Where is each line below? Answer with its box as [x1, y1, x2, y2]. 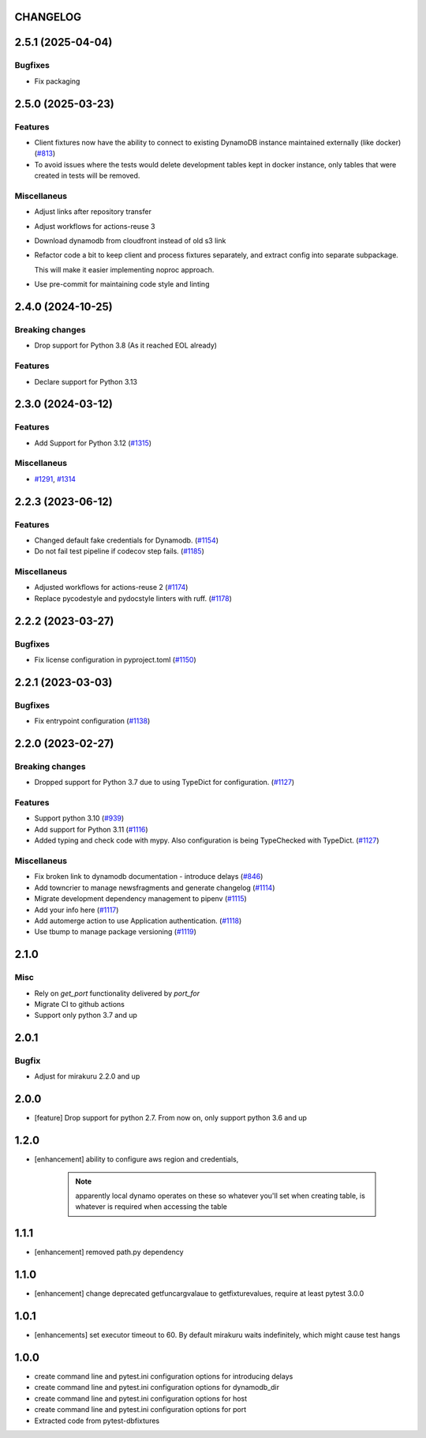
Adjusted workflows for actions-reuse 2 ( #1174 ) [34, 583, 189, 592]
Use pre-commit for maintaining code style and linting [34, 280, 210, 289]
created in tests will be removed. [34, 171, 140, 181]
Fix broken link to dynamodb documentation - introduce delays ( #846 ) [34, 872, 263, 881]
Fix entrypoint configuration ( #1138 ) [34, 716, 151, 726]
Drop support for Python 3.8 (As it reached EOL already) [34, 340, 217, 351]
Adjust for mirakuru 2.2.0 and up [34, 1072, 140, 1081]
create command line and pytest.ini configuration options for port [34, 1405, 247, 1414]
